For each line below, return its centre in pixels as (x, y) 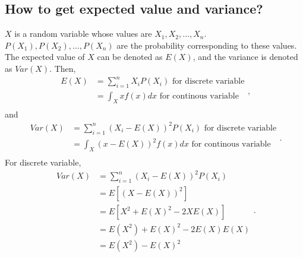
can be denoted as (130, 57)
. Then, (63, 68)
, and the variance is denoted (245, 57)
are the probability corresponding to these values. (207, 45)
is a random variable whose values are (83, 34)
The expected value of (45, 57)
